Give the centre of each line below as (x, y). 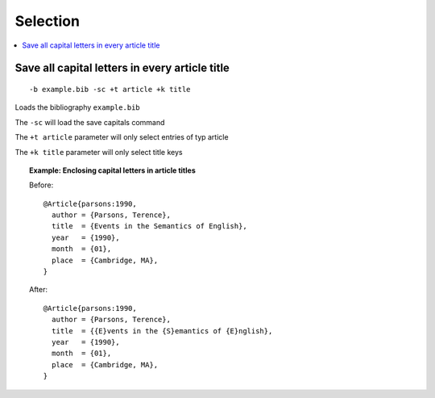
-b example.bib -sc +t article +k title (110, 89)
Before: (41, 185)
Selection (48, 21)
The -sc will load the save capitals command (90, 122)
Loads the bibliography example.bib (77, 107)
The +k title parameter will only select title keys (99, 152)
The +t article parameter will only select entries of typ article (122, 137)
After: (39, 290)
